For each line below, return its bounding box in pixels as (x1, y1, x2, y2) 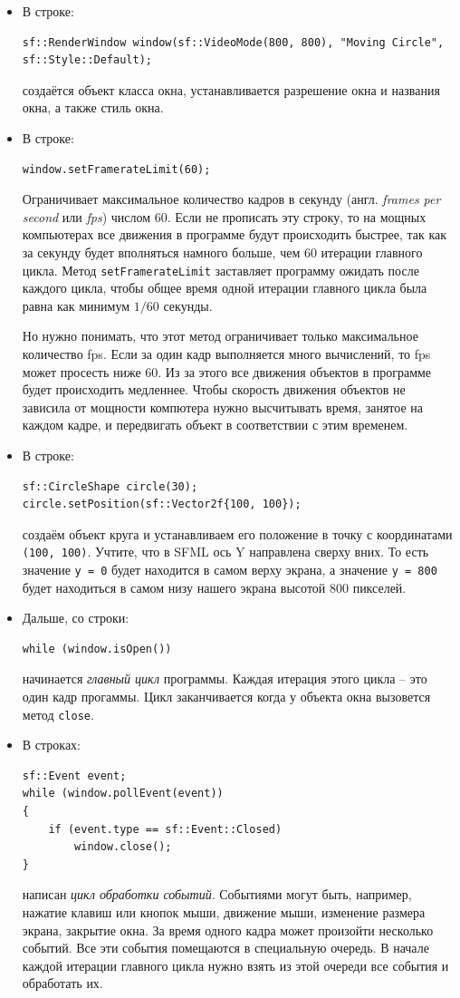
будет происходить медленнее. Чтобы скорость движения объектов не (22, 380, 406, 399)
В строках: (22, 735, 81, 754)
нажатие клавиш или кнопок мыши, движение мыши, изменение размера (22, 903, 426, 921)
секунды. (163, 296, 213, 315)
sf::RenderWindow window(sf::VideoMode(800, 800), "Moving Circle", (22, 35, 445, 49)
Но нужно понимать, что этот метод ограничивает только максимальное (22, 326, 418, 345)
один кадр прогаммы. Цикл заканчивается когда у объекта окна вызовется (22, 687, 431, 705)
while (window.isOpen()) (22, 642, 172, 655)
